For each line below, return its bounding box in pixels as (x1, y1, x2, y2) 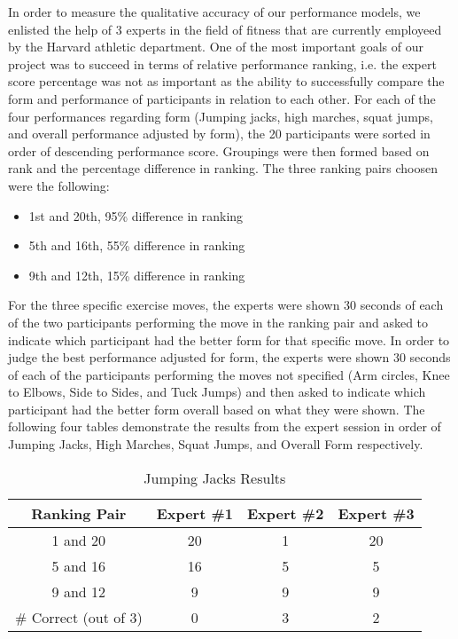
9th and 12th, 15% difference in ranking (28, 265, 245, 284)
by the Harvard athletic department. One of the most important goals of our (8, 37, 423, 56)
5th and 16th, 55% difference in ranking (28, 236, 245, 255)
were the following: (8, 176, 110, 194)
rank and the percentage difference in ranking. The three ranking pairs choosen (8, 159, 438, 177)
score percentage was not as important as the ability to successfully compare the (8, 72, 445, 91)
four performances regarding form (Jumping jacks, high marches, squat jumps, (8, 106, 434, 125)
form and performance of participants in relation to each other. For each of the (8, 89, 436, 107)
